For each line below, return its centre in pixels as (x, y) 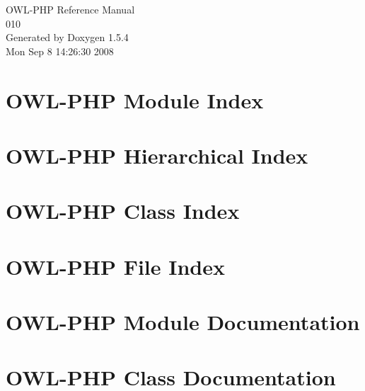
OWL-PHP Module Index (135, 100)
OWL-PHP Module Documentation (183, 322)
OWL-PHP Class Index (123, 211)
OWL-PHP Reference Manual (70, 9)
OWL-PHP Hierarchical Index (157, 155)
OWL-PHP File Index (115, 266)
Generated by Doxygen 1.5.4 (67, 37)
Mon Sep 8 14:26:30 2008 (60, 51)
